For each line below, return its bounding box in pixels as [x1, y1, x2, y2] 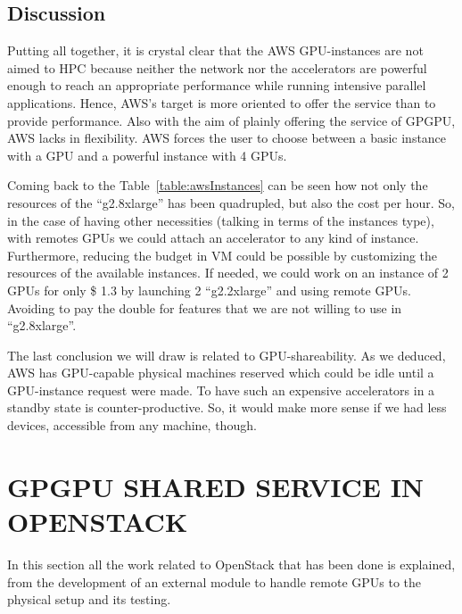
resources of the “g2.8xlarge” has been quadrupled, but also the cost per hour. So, [7, 193, 455, 212]
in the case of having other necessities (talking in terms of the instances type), [7, 211, 434, 229]
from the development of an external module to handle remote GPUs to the [7, 572, 422, 591]
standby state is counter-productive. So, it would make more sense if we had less [7, 398, 447, 417]
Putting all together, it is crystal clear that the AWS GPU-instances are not [7, 41, 424, 60]
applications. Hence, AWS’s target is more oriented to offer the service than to [7, 93, 436, 112]
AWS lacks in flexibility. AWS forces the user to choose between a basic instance [7, 129, 447, 147]
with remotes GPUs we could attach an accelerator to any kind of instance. [7, 228, 419, 247]
